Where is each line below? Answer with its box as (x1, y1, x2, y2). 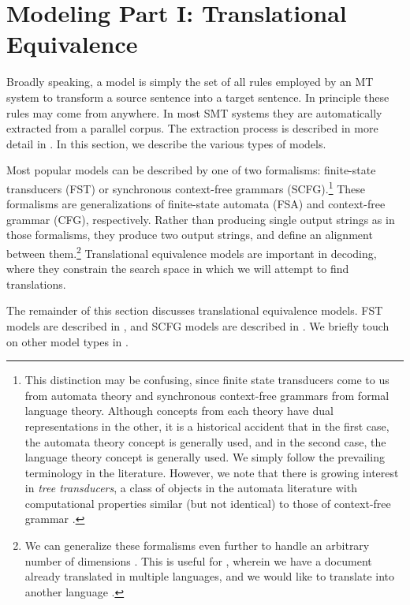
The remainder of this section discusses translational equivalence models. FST (6, 302, 383, 319)
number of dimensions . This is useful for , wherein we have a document (24, 552, 372, 569)
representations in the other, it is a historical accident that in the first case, (24, 417, 389, 434)
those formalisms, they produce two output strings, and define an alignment (6, 226, 373, 243)
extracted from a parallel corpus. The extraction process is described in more (6, 120, 378, 136)
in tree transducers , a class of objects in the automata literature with (24, 480, 357, 496)
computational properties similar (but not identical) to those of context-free (24, 495, 391, 511)
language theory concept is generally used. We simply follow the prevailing (24, 449, 385, 465)
